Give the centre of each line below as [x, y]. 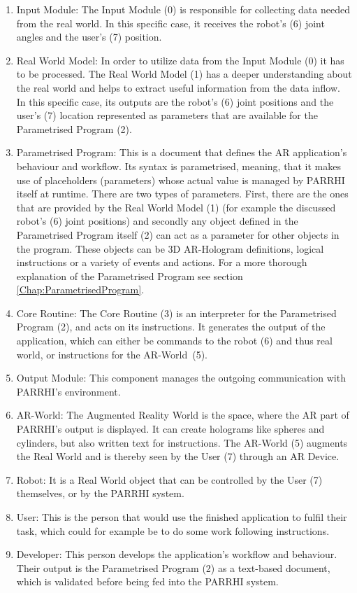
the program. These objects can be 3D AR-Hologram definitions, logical [170, 248]
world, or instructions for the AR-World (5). [112, 354]
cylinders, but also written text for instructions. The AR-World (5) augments [182, 442]
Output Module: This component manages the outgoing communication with [181, 378]
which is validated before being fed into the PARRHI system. [147, 581]
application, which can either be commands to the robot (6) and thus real [174, 341]
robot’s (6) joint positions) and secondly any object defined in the [157, 221]
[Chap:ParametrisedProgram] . [80, 289]
